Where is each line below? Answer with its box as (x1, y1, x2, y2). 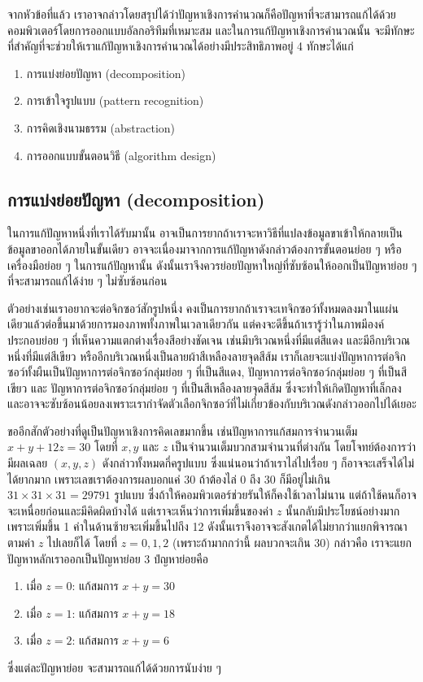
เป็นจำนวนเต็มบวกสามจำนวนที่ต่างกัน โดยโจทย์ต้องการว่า (172, 438, 416, 455)
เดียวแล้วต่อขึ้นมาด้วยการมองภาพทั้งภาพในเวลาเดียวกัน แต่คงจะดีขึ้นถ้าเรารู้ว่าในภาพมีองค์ (7, 315, 385, 332)
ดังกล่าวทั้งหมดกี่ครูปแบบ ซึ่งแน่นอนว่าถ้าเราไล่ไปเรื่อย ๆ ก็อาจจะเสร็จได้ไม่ (102, 454, 415, 471)
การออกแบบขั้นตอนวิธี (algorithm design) (26, 146, 216, 163)
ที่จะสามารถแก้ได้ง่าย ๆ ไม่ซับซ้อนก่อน (7, 272, 168, 289)
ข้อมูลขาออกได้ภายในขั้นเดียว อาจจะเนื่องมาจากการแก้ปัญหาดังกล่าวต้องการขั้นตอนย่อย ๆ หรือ (7, 240, 402, 257)
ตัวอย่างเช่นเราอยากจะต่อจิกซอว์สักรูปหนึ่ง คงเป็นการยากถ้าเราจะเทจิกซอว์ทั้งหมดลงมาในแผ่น (7, 299, 399, 316)
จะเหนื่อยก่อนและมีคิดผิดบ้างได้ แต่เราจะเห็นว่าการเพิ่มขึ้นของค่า (7, 502, 273, 519)
